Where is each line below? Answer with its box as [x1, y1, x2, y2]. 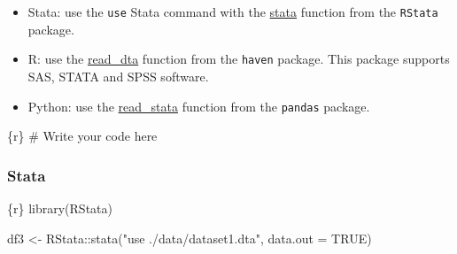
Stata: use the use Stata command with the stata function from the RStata [27, 3, 438, 20]
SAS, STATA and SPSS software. [27, 66, 209, 85]
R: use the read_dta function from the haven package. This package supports [27, 50, 450, 68]
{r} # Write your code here [7, 127, 158, 145]
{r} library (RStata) [7, 198, 112, 217]
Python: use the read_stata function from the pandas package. [27, 96, 370, 115]
